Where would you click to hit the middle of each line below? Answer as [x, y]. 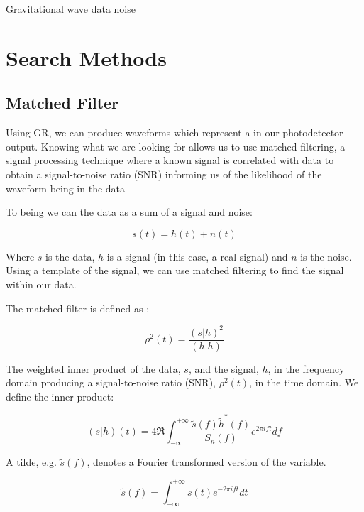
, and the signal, [224, 368]
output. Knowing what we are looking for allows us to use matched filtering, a [176, 146]
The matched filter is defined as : [78, 308]
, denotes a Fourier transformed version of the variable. [206, 462]
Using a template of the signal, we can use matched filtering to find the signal [175, 270]
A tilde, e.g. [31, 462]
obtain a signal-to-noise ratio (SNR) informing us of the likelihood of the [164, 174]
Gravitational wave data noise [71, 9]
